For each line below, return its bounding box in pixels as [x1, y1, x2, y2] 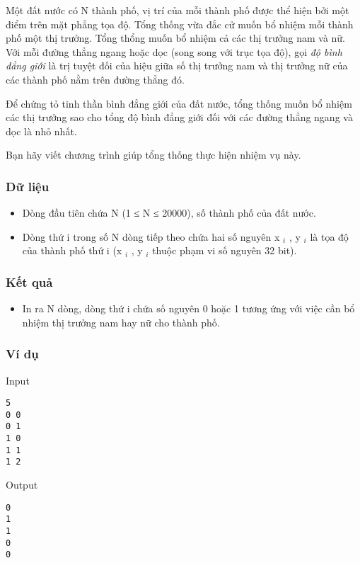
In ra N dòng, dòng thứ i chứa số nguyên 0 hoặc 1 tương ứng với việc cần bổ [22, 301, 355, 316]
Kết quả [6, 273, 53, 290]
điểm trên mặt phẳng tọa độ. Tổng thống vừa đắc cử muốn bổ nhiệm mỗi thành [6, 16, 354, 31]
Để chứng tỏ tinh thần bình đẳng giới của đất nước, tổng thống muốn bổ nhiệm [6, 96, 352, 110]
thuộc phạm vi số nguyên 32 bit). [152, 243, 297, 258]
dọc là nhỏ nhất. [6, 123, 77, 138]
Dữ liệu [6, 177, 50, 195]
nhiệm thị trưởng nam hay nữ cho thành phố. [22, 314, 220, 329]
